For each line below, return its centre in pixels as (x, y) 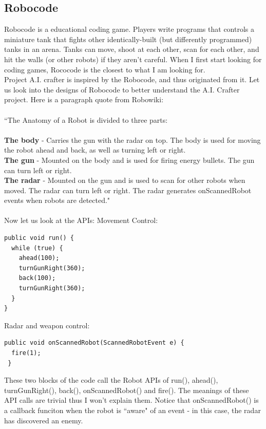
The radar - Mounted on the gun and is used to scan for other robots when (125, 180)
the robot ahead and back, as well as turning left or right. (95, 150)
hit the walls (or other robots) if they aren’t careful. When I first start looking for (133, 59)
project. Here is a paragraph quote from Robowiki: (84, 99)
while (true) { (37, 248)
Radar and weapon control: (47, 325)
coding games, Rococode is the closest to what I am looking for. (105, 69)
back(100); (37, 278)
